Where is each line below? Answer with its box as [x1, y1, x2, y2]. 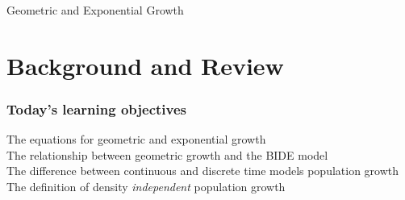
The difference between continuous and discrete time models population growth [6, 162, 399, 179]
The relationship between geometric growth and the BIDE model [6, 146, 328, 163]
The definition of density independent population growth [6, 177, 286, 194]
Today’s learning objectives [6, 98, 186, 119]
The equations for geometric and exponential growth [6, 131, 266, 148]
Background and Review [6, 48, 284, 81]
